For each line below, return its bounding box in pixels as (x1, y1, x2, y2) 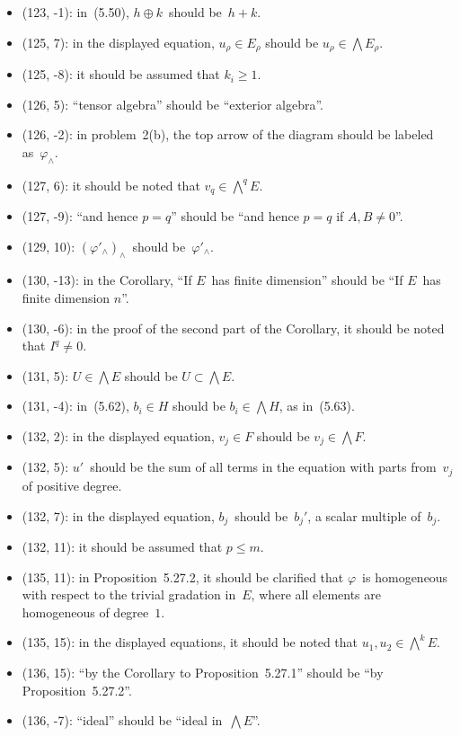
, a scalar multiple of (307, 506, 421, 525)
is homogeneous (362, 567, 448, 586)
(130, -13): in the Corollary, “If (22, 270, 192, 289)
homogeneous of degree (22, 602, 149, 621)
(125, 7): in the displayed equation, (22, 32, 215, 51)
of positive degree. (22, 475, 122, 494)
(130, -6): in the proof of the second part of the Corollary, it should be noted (22, 318, 445, 337)
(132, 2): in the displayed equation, (22, 427, 215, 446)
